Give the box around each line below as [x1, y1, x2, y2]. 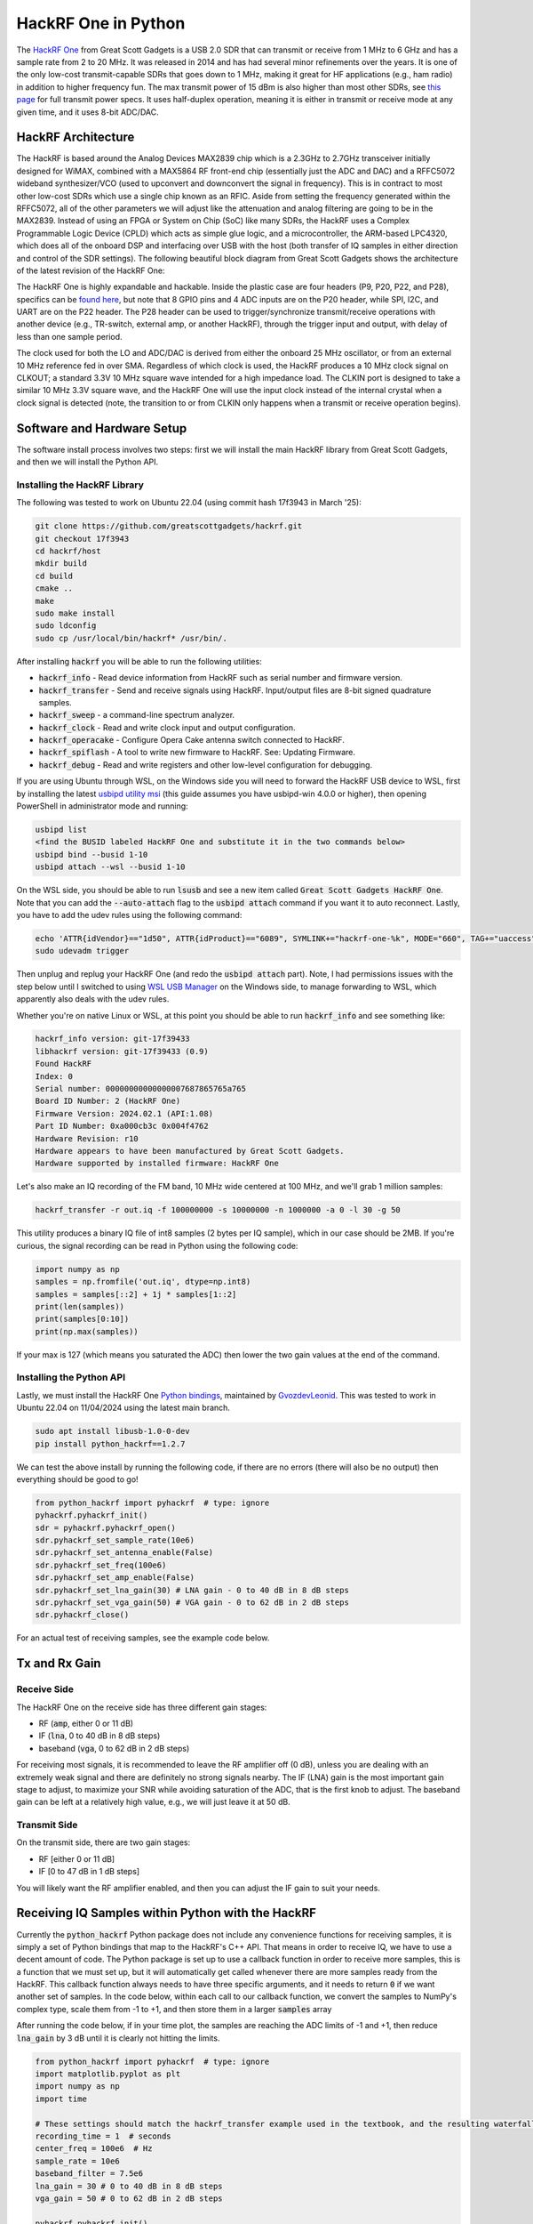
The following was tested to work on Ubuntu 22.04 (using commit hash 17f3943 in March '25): [16, 497, 362, 508]
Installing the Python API [16, 1371, 126, 1383]
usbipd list [35, 825, 88, 835]
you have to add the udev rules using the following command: [16, 909, 243, 920]
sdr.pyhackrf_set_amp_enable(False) [35, 1573, 195, 1583]
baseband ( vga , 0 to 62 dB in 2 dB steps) [38, 1743, 190, 1753]
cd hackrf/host [35, 546, 101, 556]
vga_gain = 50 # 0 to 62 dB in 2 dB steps [35, 2193, 223, 2204]
